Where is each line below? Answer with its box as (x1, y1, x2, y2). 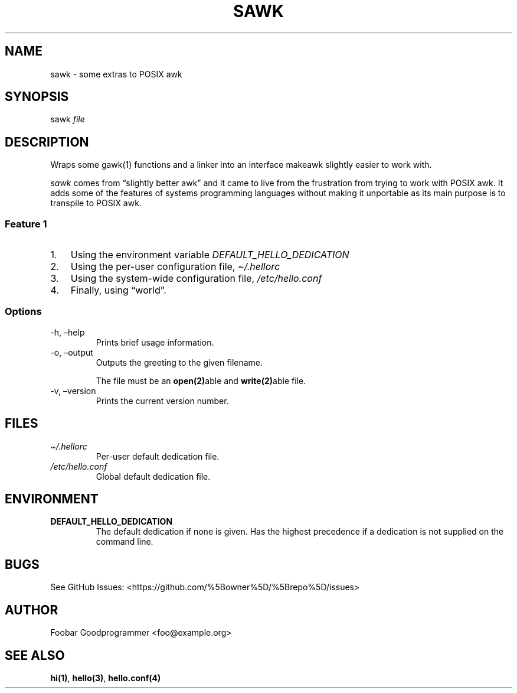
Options (5, 305, 42, 318)
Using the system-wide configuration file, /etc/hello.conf (70, 272, 322, 285)
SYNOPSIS (5, 89, 69, 105)
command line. (96, 536, 153, 547)
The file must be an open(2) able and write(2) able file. (96, 375, 306, 386)
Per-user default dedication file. (96, 451, 220, 461)
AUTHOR (5, 602, 58, 617)
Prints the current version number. (96, 395, 229, 406)
